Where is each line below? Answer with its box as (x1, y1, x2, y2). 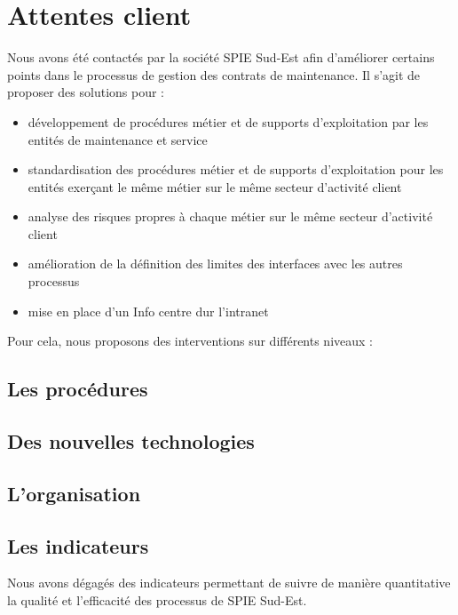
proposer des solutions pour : (7, 83, 165, 101)
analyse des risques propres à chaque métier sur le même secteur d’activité (28, 207, 433, 226)
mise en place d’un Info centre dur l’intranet (28, 301, 269, 320)
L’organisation (7, 479, 141, 507)
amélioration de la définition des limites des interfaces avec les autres (28, 254, 403, 273)
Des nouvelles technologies (7, 427, 255, 455)
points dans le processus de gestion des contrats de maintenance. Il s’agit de (7, 65, 421, 84)
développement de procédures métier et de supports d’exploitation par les (28, 112, 429, 131)
